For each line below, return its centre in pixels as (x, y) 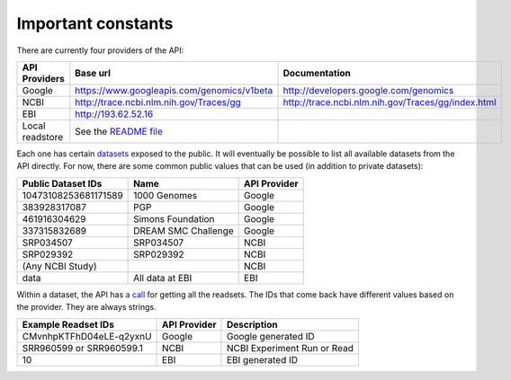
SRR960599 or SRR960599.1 (82, 348)
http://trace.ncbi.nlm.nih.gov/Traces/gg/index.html (390, 102)
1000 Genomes (166, 195)
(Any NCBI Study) (59, 266)
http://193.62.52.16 (114, 114)
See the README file (119, 131)
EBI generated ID (262, 359)
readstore (42, 137)
